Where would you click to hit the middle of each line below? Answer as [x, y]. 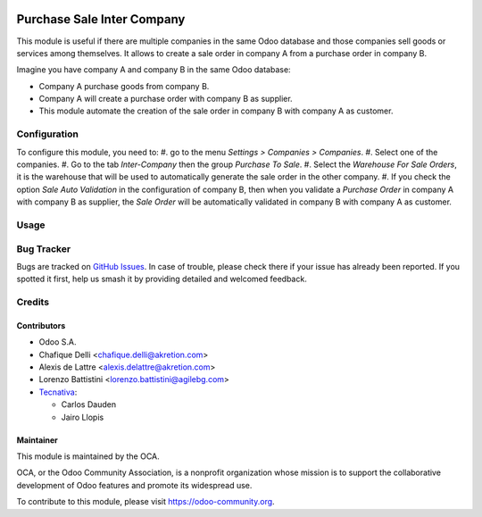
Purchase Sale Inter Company [101, 19]
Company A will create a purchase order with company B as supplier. [166, 99]
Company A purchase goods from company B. [124, 86]
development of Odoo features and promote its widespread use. [134, 485]
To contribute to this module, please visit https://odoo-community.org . [146, 502]
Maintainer [37, 440]
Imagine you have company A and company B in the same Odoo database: [154, 70]
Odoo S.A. [58, 342]
